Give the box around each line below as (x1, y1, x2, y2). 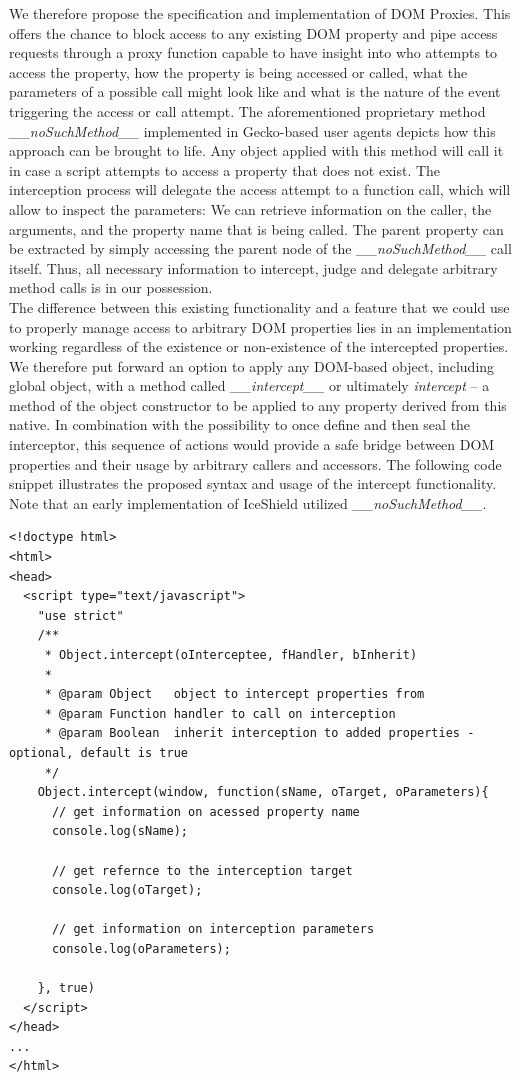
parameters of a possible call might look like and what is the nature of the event (9, 81, 501, 102)
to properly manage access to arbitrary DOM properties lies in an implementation (9, 316, 512, 337)
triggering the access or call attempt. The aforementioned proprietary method (9, 100, 486, 121)
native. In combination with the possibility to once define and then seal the (9, 414, 471, 435)
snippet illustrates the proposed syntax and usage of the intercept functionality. (9, 473, 497, 494)
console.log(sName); (51, 824, 188, 839)
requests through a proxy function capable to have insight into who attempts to (9, 42, 498, 63)
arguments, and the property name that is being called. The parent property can (9, 218, 504, 239)
